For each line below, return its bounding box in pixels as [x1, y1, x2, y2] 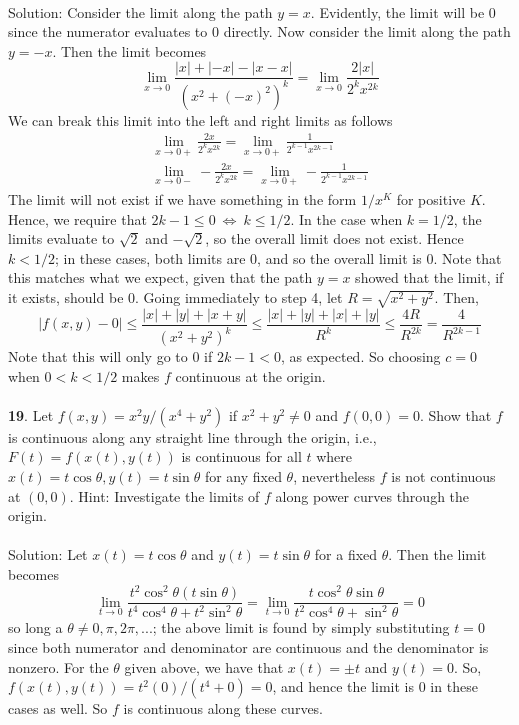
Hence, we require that [8, 208, 147, 229]
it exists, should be [8, 286, 124, 307]
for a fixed [314, 544, 378, 565]
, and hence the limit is [272, 676, 415, 697]
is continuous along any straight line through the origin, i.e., [8, 426, 377, 447]
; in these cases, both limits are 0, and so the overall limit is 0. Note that [54, 247, 502, 268]
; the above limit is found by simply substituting [152, 617, 450, 638]
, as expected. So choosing [281, 346, 441, 367]
